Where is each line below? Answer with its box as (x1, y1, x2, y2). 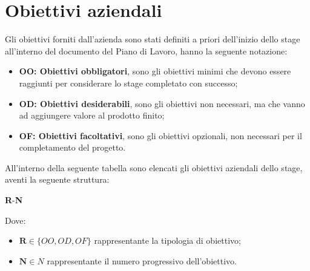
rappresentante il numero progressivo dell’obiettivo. (47, 254, 237, 267)
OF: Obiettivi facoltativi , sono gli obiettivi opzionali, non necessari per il (19, 129, 302, 142)
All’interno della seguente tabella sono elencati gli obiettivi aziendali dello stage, (5, 161, 303, 174)
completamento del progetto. (19, 141, 126, 154)
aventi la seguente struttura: (5, 173, 110, 186)
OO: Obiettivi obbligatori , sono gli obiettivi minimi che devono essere (19, 65, 291, 77)
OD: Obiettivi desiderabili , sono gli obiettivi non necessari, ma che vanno (19, 97, 305, 109)
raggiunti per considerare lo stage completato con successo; (19, 76, 238, 89)
